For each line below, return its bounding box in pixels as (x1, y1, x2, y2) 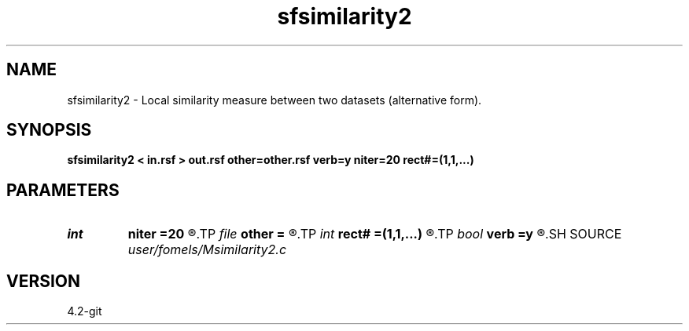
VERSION (6, 271, 81, 291)
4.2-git (67, 304, 102, 318)
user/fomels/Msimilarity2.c (127, 242, 287, 258)
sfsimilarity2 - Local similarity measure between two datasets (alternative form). (67, 93, 482, 107)
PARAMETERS (6, 180, 120, 200)
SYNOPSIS (6, 120, 92, 140)
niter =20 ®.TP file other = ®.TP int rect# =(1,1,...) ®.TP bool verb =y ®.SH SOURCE (127, 226, 622, 242)
